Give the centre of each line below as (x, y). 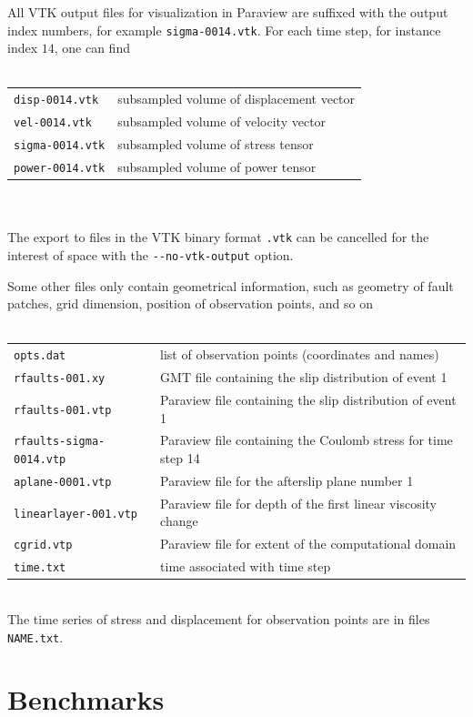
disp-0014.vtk (56, 101)
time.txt (40, 568)
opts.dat (40, 356)
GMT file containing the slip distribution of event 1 (304, 377)
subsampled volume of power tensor (217, 166)
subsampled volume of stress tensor (216, 144)
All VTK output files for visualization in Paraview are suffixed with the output (228, 12)
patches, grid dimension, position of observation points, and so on (190, 303)
